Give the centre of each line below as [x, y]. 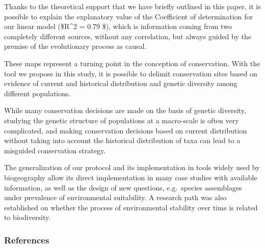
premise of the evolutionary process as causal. [75, 46]
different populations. [37, 93]
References [27, 240]
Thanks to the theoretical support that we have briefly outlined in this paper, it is [132, 6]
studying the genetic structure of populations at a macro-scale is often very [122, 120]
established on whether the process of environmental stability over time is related [131, 207]
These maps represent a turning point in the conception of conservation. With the [132, 63]
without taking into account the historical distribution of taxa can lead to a [122, 140]
